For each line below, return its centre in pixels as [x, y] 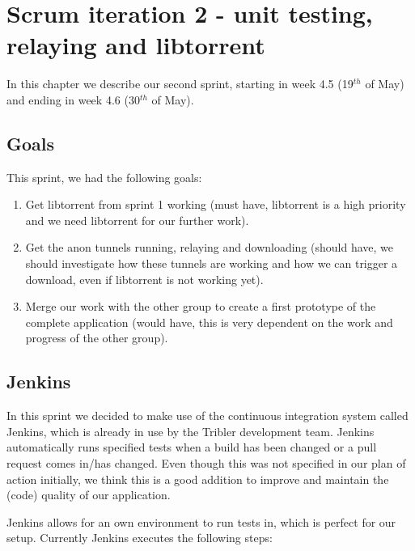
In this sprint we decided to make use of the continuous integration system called [207, 415]
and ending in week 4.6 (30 [73, 99]
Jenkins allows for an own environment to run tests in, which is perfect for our [201, 521]
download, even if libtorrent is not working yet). [144, 279]
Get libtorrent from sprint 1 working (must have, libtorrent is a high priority [216, 204]
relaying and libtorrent [136, 45]
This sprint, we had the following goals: [104, 177]
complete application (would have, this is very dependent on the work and [209, 322]
